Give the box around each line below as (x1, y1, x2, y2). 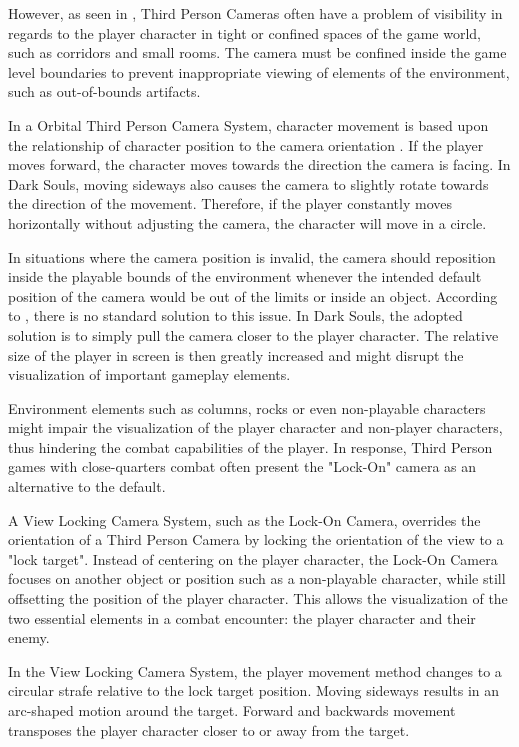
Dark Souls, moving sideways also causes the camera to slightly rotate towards (8, 173, 489, 194)
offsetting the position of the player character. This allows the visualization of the (8, 588, 508, 609)
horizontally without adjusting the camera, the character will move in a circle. (8, 212, 487, 233)
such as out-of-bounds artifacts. (8, 81, 201, 102)
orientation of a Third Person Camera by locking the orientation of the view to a (8, 529, 504, 550)
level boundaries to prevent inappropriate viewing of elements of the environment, (8, 61, 510, 82)
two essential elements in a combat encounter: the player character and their (8, 607, 476, 628)
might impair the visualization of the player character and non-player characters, (8, 417, 503, 438)
